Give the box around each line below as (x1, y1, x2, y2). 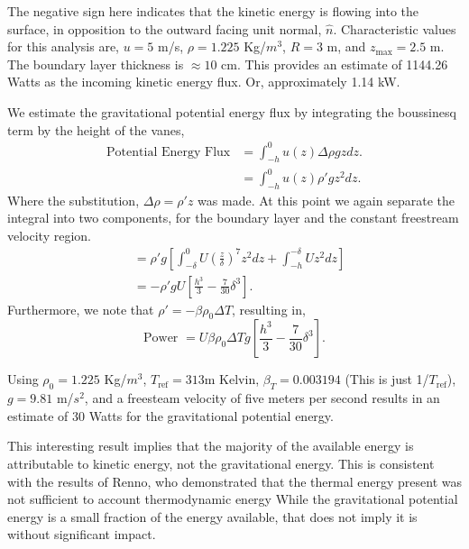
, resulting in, (232, 299, 306, 318)
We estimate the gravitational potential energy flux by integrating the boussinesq (7, 102, 456, 121)
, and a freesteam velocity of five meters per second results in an (84, 389, 440, 407)
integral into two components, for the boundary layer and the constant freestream (7, 208, 459, 227)
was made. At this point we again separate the (198, 190, 455, 209)
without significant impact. (7, 525, 156, 544)
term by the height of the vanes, (7, 120, 185, 139)
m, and (326, 37, 366, 56)
